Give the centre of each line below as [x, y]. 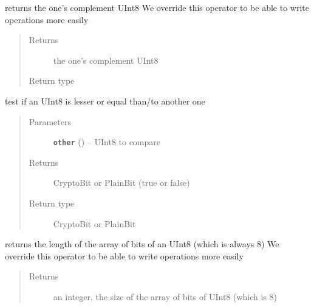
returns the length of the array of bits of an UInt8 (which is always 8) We [142, 244]
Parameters [50, 121]
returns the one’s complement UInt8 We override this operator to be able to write [157, 7]
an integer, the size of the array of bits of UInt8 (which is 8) [165, 296]
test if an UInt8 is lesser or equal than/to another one [105, 101]
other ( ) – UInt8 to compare [107, 142]
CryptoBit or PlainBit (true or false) [121, 183]
